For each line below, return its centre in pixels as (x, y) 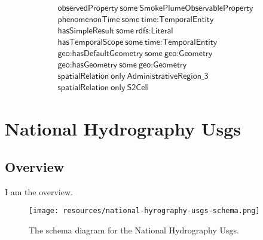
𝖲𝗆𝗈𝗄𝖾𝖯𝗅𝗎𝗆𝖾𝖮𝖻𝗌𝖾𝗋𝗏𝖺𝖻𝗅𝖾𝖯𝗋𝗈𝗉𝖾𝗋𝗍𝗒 (196, 9)
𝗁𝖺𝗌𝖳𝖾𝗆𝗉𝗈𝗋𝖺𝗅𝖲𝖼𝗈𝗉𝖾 (91, 43)
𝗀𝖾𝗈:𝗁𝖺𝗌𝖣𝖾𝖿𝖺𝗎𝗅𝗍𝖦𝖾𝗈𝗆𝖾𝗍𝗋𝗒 (100, 54)
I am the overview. (39, 191)
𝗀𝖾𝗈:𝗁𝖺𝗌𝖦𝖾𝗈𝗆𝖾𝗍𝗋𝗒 (88, 65)
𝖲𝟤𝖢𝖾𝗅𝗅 (138, 88)
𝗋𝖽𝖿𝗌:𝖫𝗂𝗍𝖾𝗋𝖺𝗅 (154, 31)
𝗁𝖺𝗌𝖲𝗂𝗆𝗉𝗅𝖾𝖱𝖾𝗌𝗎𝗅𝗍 (86, 31)
